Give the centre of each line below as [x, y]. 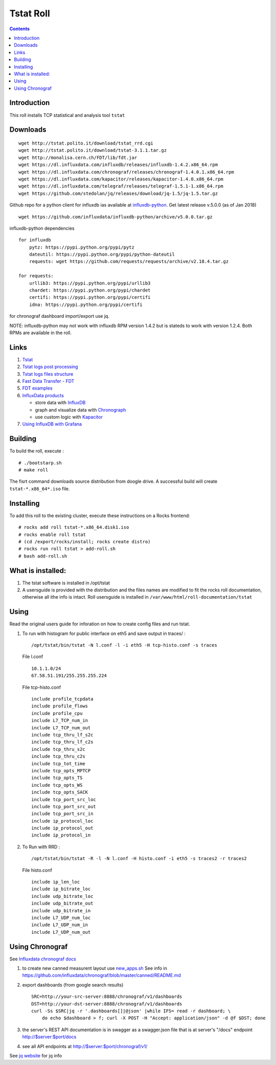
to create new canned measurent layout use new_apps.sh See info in [95, 968]
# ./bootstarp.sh [40, 463]
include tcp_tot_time [58, 763]
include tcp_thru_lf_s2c [62, 735]
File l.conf [33, 657]
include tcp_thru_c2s [58, 756]
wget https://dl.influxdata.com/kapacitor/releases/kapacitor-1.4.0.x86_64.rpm [121, 179]
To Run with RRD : [41, 847]
